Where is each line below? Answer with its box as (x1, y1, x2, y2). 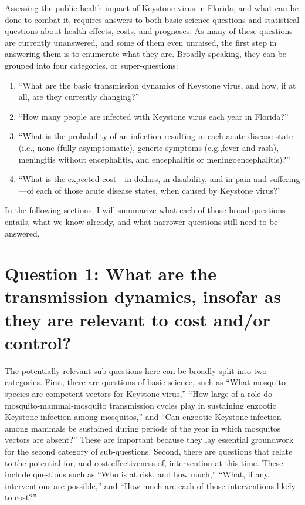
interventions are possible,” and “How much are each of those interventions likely (5, 479, 296, 491)
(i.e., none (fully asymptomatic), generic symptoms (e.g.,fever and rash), (18, 141, 279, 153)
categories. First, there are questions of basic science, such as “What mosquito (5, 376, 286, 388)
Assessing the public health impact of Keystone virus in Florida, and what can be (5, 2, 299, 14)
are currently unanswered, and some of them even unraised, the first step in (5, 36, 277, 48)
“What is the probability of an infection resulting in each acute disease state (18, 130, 293, 142)
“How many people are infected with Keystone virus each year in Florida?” (18, 110, 289, 122)
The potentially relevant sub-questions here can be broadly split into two (5, 364, 267, 376)
